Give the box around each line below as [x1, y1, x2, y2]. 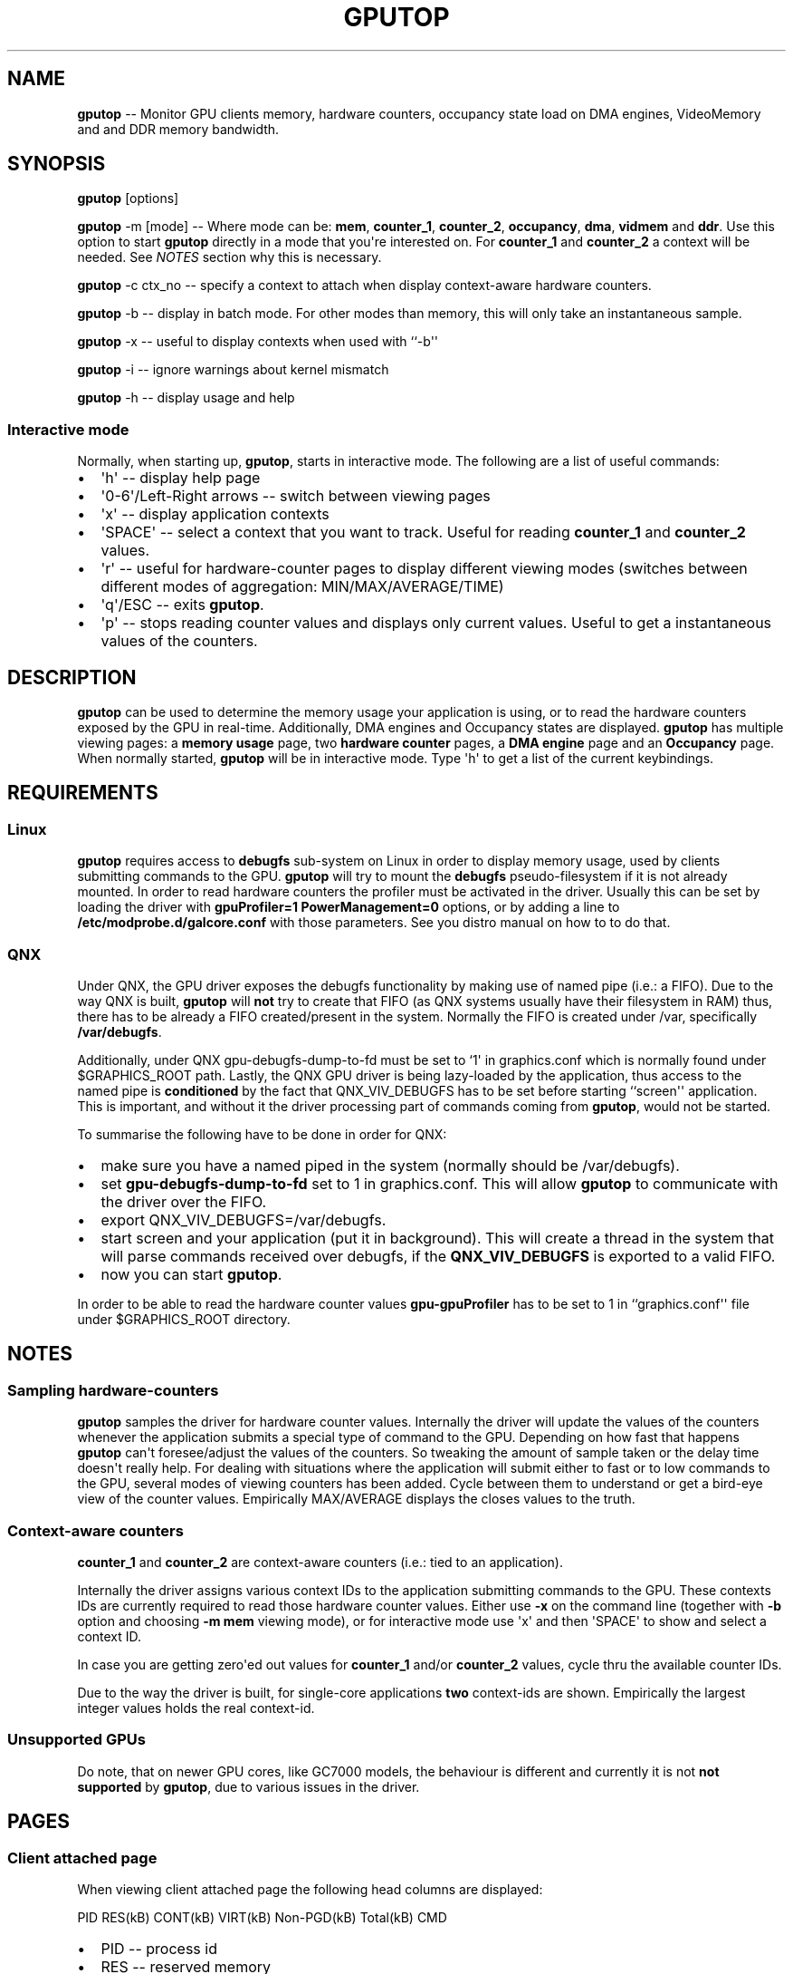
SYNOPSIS [7, 152, 106, 176]
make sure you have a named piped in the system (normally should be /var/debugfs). [100, 1156, 680, 1175]
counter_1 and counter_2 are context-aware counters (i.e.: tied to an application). [77, 1553, 564, 1570]
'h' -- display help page [100, 469, 261, 488]
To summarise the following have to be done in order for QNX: [77, 1127, 447, 1142]
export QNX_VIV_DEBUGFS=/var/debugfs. [100, 1211, 387, 1229]
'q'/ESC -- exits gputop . [100, 595, 264, 614]
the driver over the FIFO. [100, 1193, 267, 1211]
